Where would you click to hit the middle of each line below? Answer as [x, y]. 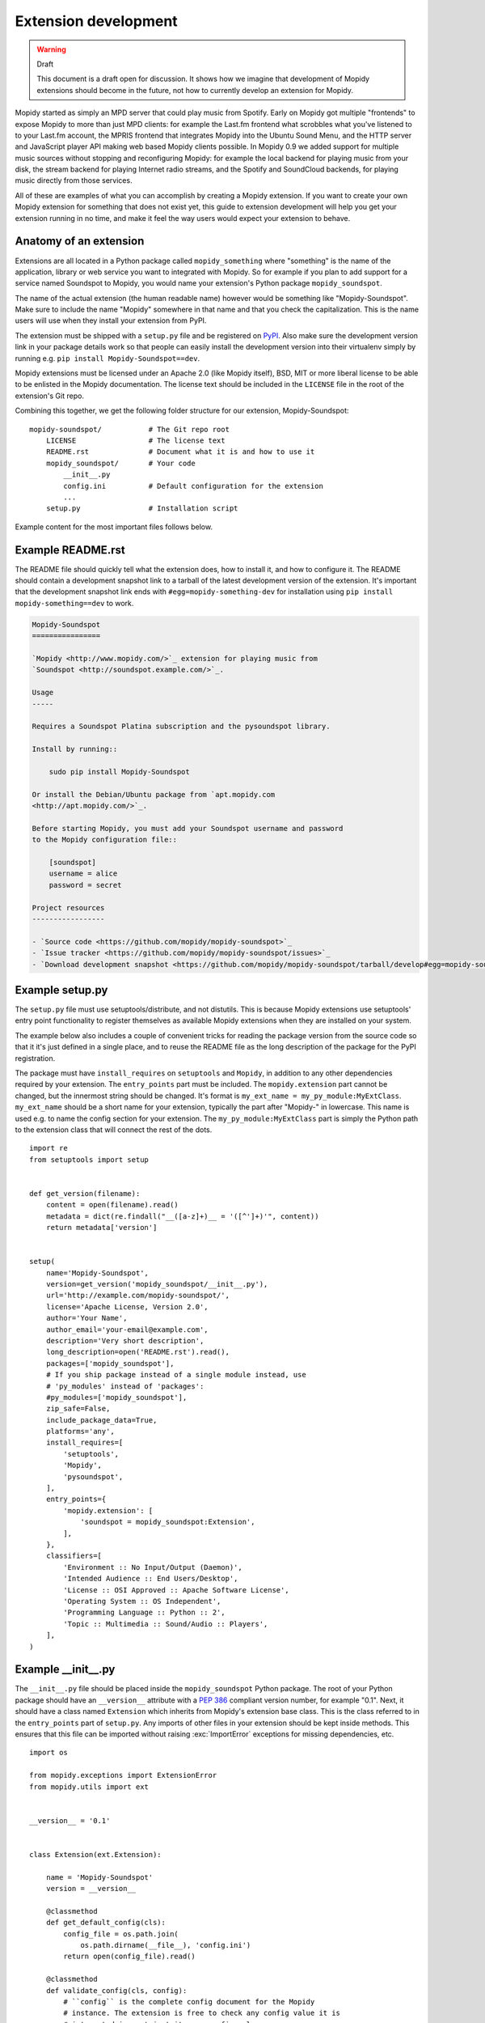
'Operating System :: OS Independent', [142, 1601]
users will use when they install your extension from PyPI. [111, 320]
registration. [35, 1058]
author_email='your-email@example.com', [127, 1330]
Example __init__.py [65, 1670]
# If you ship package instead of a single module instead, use [176, 1375]
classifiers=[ [74, 1556]
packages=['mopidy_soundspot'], [110, 1363]
